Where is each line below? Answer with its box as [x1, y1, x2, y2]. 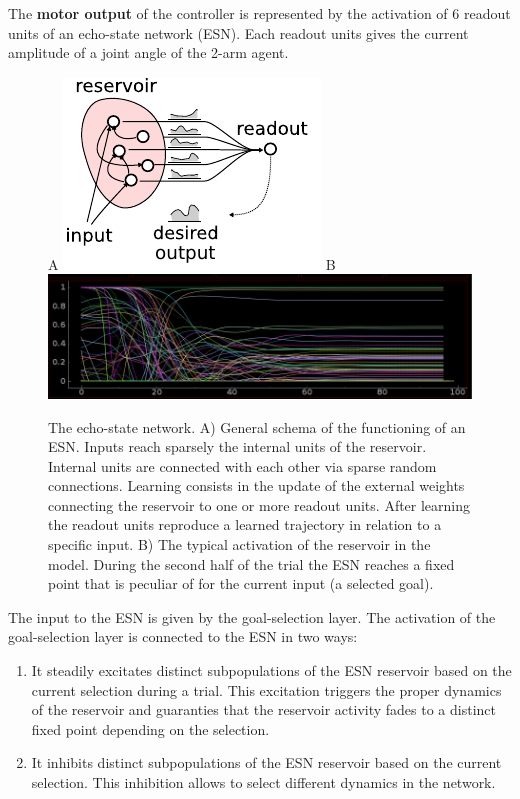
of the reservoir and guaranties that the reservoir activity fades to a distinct [31, 699, 497, 720]
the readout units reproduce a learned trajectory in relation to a [48, 514, 442, 535]
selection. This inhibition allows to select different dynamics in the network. [31, 772, 496, 792]
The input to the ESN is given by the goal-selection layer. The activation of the [8, 606, 496, 627]
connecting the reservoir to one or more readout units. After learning [48, 494, 471, 515]
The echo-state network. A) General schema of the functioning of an [48, 416, 466, 437]
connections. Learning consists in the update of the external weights [48, 475, 465, 496]
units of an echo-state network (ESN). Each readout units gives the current [8, 22, 469, 43]
